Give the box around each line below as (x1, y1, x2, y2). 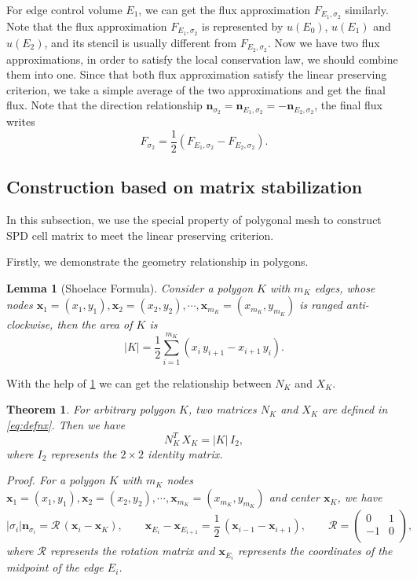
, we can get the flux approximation (138, 2, 310, 17)
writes (6, 113, 35, 130)
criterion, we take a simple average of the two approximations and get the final (6, 81, 386, 97)
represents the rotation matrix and (50, 542, 215, 559)
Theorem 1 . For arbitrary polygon (6, 401, 176, 417)
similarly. (345, 2, 389, 17)
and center (269, 489, 320, 506)
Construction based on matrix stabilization (6, 175, 363, 199)
